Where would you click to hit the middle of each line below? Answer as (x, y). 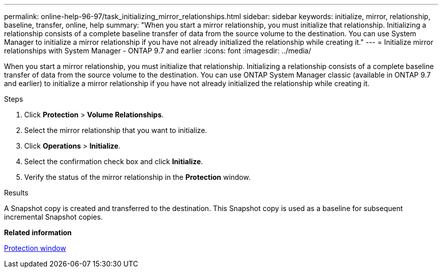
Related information (38, 232)
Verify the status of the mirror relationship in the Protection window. (137, 177)
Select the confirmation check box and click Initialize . (114, 161)
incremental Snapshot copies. (53, 217)
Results (16, 193)
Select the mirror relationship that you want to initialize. (116, 130)
